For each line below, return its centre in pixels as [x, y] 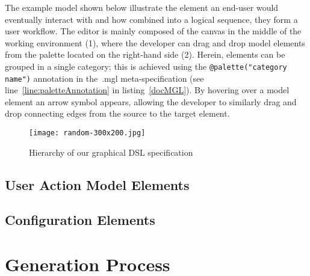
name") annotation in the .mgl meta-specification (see [104, 78]
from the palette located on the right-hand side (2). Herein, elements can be [145, 54]
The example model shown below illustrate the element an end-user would [142, 7]
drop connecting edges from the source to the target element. [117, 113]
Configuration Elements [80, 220]
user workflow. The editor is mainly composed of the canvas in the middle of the [153, 31]
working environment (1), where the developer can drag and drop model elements [155, 42]
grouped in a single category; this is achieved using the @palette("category [146, 66]
